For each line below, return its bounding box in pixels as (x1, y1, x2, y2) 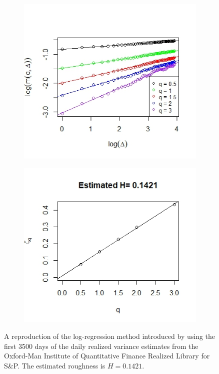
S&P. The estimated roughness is (4, 360, 105, 371)
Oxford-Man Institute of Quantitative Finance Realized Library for (4, 350, 210, 361)
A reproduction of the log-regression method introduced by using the (4, 331, 215, 341)
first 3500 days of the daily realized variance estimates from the (4, 340, 198, 351)
